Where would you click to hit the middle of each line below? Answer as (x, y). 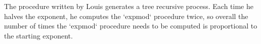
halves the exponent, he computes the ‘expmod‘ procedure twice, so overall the (126, 16)
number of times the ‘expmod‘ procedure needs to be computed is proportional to (131, 26)
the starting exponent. (38, 35)
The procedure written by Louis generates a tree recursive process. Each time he (129, 6)
